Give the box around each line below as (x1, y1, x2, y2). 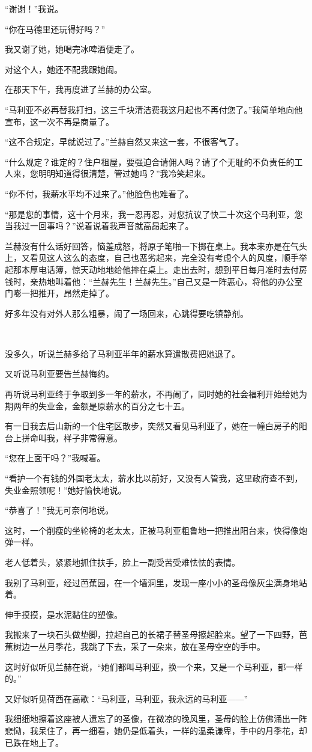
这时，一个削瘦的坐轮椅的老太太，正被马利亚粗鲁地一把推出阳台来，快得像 (5, 524, 299, 536)
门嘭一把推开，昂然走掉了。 (5, 287, 114, 299)
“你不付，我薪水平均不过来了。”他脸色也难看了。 (5, 187, 194, 200)
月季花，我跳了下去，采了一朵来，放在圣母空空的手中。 (46, 640, 265, 652)
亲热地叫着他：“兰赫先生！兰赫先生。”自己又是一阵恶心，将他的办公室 (29, 275, 303, 287)
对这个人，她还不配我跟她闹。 (5, 63, 122, 75)
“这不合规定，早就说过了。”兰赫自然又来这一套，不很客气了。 (5, 135, 244, 148)
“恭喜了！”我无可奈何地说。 (5, 504, 114, 516)
